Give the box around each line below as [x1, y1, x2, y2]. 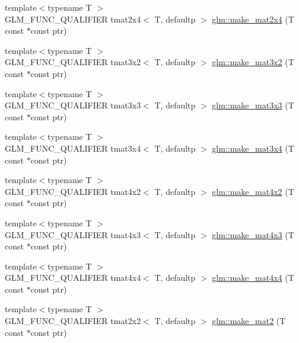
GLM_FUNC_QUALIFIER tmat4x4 [5, 271, 141, 284]
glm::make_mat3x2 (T [212, 56, 294, 68]
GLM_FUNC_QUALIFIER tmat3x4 [5, 142, 141, 154]
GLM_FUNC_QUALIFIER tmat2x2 [5, 315, 141, 327]
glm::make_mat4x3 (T [212, 228, 294, 241]
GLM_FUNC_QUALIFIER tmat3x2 [5, 56, 141, 68]
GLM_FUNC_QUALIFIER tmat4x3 [5, 228, 141, 241]
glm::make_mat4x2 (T [212, 185, 294, 197]
